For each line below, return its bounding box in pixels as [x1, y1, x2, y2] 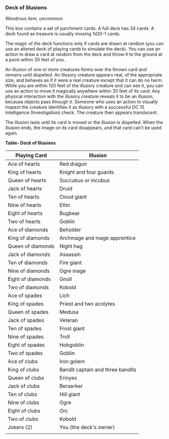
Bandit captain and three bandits [59, 366, 137, 373]
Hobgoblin [59, 341, 84, 348]
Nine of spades [8, 333, 44, 340]
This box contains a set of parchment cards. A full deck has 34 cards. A [5, 25, 154, 31]
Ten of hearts [8, 193, 39, 201]
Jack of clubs [8, 383, 40, 390]
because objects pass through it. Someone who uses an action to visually [5, 99, 158, 105]
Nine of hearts [8, 202, 42, 209]
